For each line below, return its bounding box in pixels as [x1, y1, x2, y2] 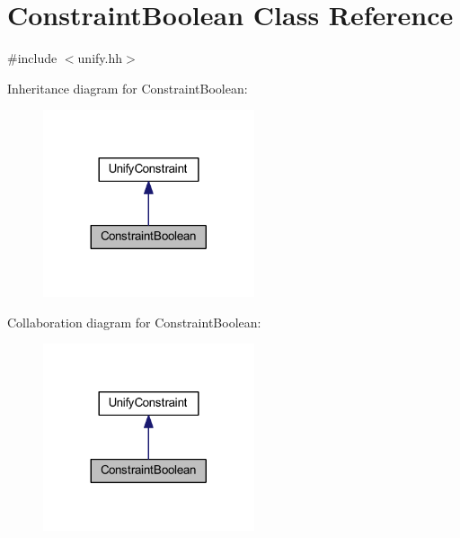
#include [7, 49, 57, 67]
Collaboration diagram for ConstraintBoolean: [7, 312, 261, 331]
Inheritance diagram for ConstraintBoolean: [7, 78, 248, 97]
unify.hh [77, 49, 122, 67]
